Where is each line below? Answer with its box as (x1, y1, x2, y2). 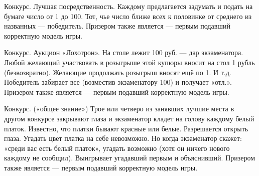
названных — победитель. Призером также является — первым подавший (4, 21, 231, 31)
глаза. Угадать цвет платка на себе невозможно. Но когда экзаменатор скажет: (4, 133, 242, 143)
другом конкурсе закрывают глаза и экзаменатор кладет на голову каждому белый (4, 113, 254, 123)
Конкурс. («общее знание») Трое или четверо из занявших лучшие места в (4, 103, 234, 114)
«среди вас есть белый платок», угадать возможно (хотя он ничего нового (4, 142, 230, 153)
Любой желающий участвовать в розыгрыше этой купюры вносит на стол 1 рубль (4, 57, 255, 67)
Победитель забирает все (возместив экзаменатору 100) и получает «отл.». (4, 77, 232, 87)
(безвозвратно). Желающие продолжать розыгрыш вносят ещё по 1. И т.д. (4, 67, 231, 77)
